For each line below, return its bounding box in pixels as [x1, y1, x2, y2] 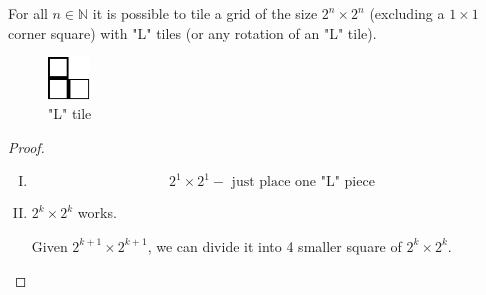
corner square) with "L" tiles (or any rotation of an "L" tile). [8, 22, 377, 43]
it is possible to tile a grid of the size [92, 3, 318, 23]
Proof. [8, 136, 45, 157]
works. [77, 202, 117, 223]
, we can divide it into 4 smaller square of [147, 235, 402, 256]
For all [8, 3, 48, 23]
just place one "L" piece [231, 175, 375, 190]
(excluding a [369, 3, 445, 23]
